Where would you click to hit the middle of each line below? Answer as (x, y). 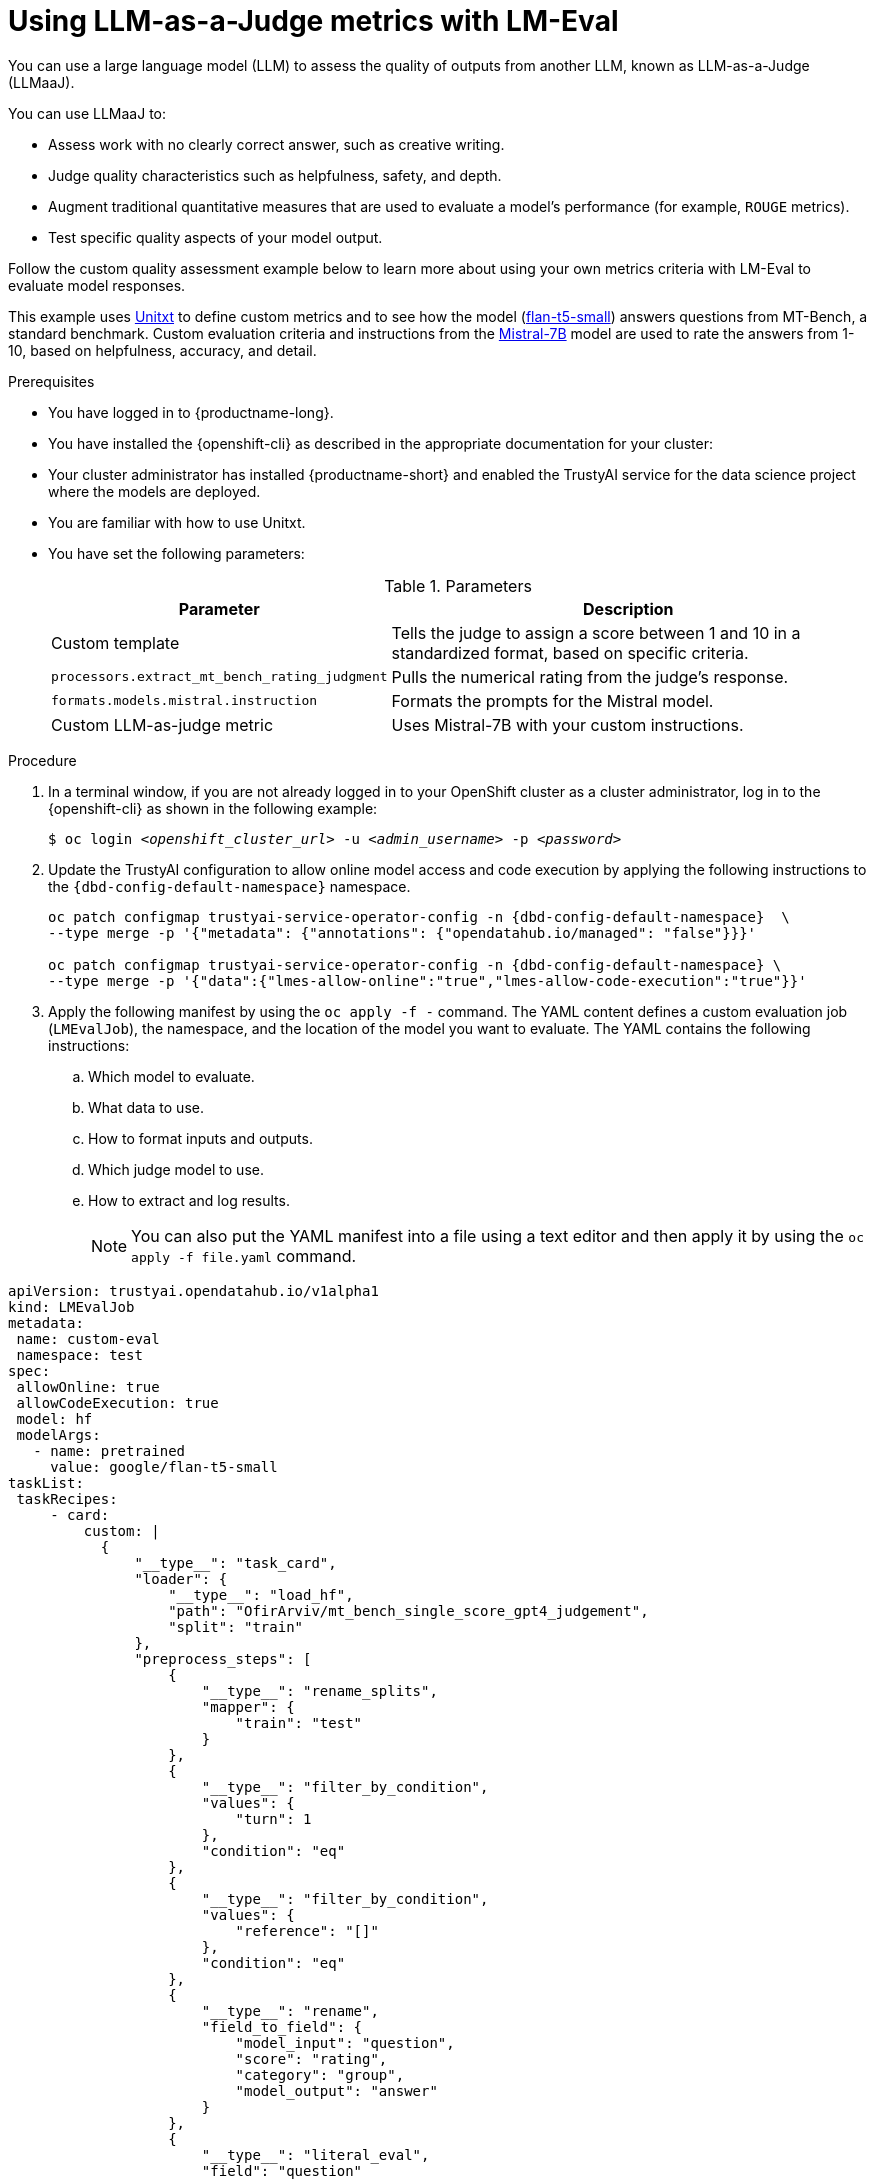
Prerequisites (51, 381)
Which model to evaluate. (171, 1076)
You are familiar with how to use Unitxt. (177, 522)
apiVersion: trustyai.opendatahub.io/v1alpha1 (193, 1290)
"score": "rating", (311, 2058)
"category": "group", (320, 2074)
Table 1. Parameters (458, 585)
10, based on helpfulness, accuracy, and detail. (162, 350)
